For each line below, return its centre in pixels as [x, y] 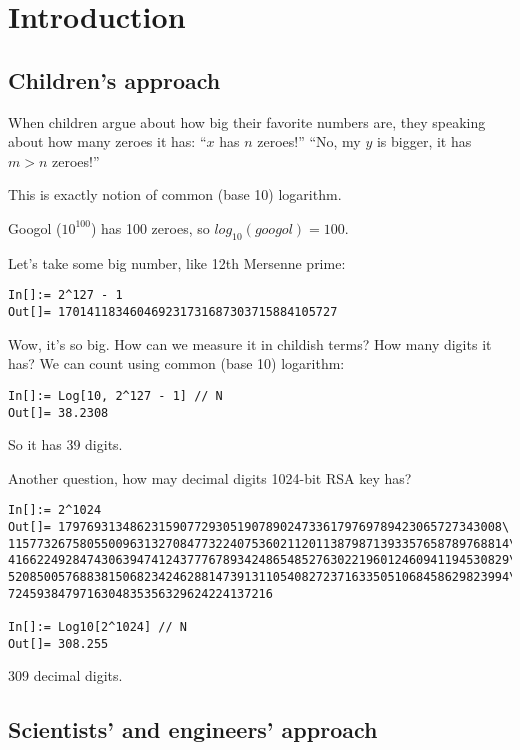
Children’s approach [114, 79]
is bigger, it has [424, 141]
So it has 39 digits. [65, 444]
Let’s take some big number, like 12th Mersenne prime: [177, 262]
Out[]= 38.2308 [58, 412]
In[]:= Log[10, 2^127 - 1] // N [115, 395]
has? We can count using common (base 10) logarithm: [176, 363]
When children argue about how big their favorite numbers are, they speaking [247, 121]
